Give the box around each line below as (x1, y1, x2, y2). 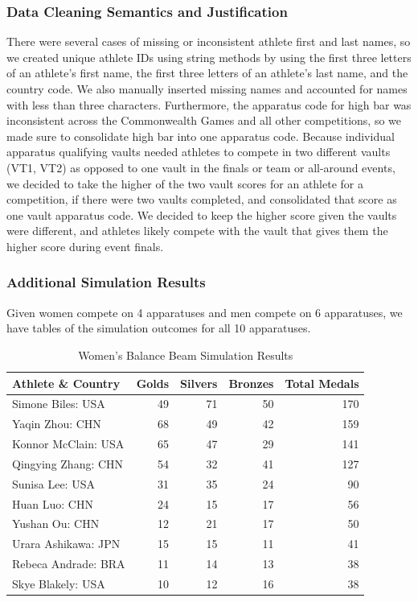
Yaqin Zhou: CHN (12, 415, 101, 432)
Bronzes (228, 374, 274, 391)
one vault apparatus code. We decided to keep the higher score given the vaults (6, 206, 397, 223)
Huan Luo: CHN (12, 495, 93, 512)
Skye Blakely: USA (12, 575, 105, 592)
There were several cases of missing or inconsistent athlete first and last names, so (6, 33, 411, 50)
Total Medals (285, 374, 359, 391)
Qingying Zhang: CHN (12, 455, 124, 472)
